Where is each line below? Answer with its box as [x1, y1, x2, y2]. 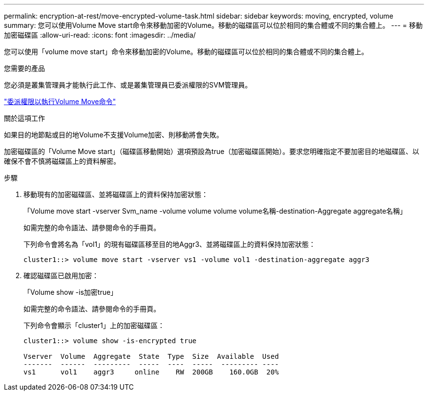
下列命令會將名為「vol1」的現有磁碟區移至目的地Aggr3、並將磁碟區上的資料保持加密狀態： [23, 240, 316, 248]
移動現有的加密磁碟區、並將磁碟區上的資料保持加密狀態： [23, 190, 208, 198]
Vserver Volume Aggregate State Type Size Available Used [23, 352, 279, 360]
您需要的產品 [4, 64, 45, 72]
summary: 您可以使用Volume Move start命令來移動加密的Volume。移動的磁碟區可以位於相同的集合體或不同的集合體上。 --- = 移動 [4, 21, 423, 29]
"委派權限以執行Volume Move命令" [4, 97, 116, 106]
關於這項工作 [4, 114, 45, 122]
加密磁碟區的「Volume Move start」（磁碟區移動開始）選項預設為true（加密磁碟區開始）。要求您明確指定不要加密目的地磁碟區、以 [4, 147, 420, 155]
